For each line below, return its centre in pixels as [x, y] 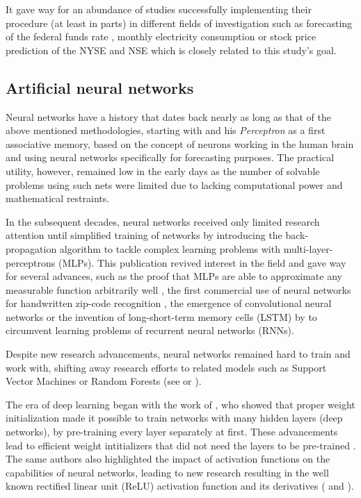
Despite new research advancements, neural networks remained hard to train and [178, 354]
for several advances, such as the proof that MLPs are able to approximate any [174, 276]
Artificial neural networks [100, 87]
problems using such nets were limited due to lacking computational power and [174, 184]
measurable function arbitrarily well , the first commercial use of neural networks [178, 289]
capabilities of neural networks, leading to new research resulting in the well [167, 472]
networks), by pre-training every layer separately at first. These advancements [172, 432]
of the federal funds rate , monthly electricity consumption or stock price [161, 36]
